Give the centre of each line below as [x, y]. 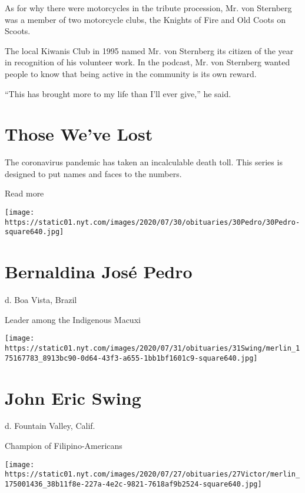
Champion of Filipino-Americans [64, 446]
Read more [24, 193]
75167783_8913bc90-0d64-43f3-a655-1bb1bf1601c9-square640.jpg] [131, 358]
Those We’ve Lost [79, 134]
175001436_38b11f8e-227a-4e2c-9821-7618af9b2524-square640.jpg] [133, 484]
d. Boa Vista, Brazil [41, 300]
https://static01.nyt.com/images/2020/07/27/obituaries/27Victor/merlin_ [152, 474]
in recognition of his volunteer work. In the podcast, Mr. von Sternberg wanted [147, 62]
